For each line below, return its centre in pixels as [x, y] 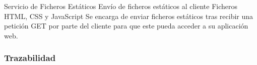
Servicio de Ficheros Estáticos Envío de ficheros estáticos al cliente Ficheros [121, 6]
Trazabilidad [30, 58]
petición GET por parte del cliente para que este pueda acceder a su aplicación [126, 26]
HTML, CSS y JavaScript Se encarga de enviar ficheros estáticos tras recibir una [129, 16]
